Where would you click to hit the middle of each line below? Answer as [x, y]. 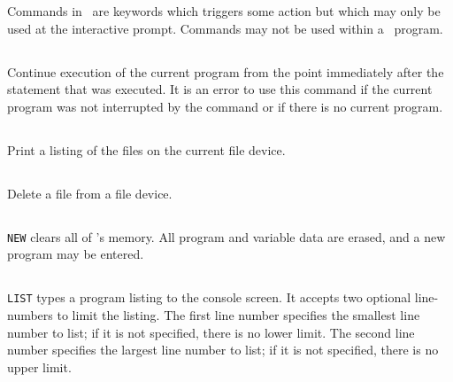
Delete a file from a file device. [90, 193]
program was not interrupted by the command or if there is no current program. [225, 106]
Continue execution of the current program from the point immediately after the [226, 71]
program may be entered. [76, 254]
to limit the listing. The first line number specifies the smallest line [238, 315]
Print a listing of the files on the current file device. [146, 149]
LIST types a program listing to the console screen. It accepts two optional [209, 297]
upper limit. [39, 366]
